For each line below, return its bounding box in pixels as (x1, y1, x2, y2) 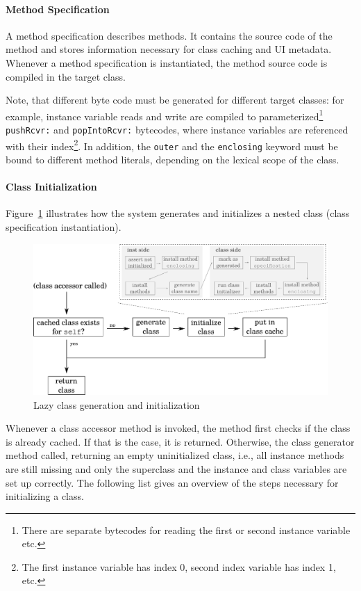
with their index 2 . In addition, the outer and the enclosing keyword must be (6, 136, 338, 153)
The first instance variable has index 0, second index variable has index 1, (22, 559, 336, 574)
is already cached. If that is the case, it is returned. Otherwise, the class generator (6, 434, 355, 448)
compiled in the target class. (6, 69, 126, 83)
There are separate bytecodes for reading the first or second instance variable (22, 522, 351, 537)
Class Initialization (6, 179, 97, 194)
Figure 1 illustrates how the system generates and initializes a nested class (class (6, 206, 350, 220)
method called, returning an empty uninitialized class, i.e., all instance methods (6, 448, 344, 462)
